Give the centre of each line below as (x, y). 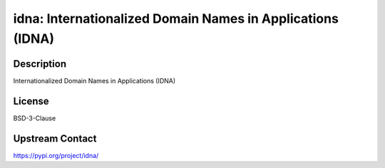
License (31, 101)
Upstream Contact (55, 138)
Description (40, 64)
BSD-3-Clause (35, 118)
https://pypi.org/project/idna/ (56, 155)
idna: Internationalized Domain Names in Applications (176, 19)
